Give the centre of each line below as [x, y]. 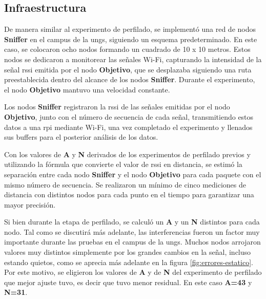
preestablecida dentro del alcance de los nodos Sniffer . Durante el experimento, [130, 79]
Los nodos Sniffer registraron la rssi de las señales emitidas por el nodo [117, 107]
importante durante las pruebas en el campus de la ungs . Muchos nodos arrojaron [132, 242]
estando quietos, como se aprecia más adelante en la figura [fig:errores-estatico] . [129, 262]
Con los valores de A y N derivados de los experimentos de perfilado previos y [127, 154]
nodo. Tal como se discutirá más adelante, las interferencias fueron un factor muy [132, 231]
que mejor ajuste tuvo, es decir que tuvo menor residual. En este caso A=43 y [128, 282]
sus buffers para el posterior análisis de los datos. [81, 137]
